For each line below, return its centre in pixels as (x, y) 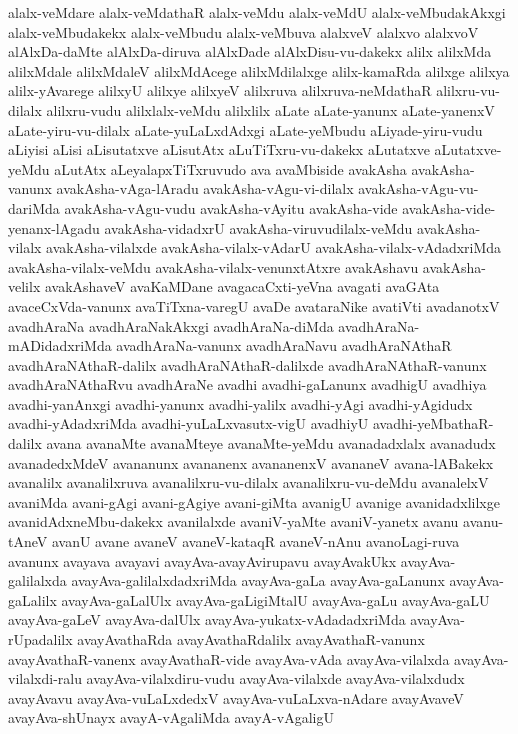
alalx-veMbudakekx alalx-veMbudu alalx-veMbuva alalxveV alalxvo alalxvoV (243, 31)
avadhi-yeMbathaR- (433, 423)
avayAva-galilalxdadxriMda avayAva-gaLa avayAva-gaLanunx (258, 580)
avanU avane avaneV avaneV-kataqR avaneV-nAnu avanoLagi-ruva (255, 541)
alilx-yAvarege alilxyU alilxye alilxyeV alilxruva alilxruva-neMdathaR (220, 90)
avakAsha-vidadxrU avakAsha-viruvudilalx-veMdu (258, 227)
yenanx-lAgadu (54, 227)
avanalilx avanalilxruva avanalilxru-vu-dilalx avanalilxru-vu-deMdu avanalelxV (248, 482)
